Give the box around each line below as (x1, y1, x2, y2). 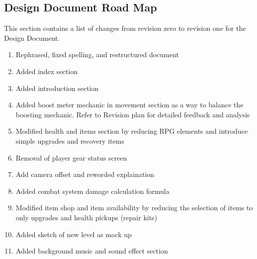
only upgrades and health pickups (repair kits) (15, 212, 158, 222)
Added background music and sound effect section (15, 246, 168, 256)
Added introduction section (15, 83, 99, 93)
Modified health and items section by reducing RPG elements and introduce (15, 126, 248, 136)
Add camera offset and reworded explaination (15, 169, 155, 179)
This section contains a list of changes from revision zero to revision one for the (4, 23, 246, 33)
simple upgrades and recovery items (15, 135, 124, 146)
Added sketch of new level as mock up (15, 229, 132, 239)
